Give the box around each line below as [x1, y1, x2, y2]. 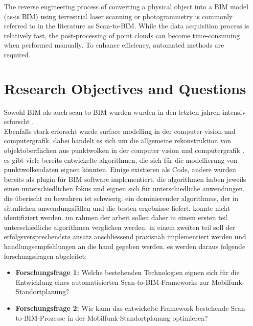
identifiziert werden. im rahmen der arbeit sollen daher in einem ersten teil [4, 212, 228, 223]
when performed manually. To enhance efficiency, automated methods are [4, 40, 224, 50]
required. [4, 49, 31, 59]
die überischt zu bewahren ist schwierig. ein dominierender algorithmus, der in [4, 193, 238, 203]
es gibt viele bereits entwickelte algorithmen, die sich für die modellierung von [4, 154, 238, 165]
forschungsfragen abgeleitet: [4, 251, 87, 261]
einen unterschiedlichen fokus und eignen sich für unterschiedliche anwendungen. [4, 183, 245, 194]
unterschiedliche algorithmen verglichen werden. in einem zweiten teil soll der [4, 222, 235, 232]
